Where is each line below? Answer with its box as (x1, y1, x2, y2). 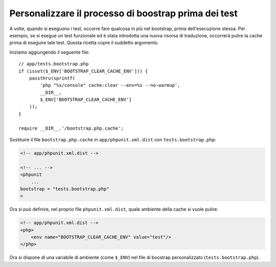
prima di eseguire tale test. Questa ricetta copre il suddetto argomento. (9, 40, 159, 46)
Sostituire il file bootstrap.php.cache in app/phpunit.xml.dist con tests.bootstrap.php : (9, 137, 216, 143)
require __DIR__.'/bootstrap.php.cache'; (18, 125, 124, 131)
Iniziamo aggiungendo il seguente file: (9, 49, 90, 55)
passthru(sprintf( (29, 75, 76, 81)
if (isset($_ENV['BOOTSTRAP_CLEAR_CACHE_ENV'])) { (18, 68, 148, 74)
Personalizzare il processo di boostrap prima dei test (9, 8, 238, 19)
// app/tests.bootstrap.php (18, 61, 89, 67)
